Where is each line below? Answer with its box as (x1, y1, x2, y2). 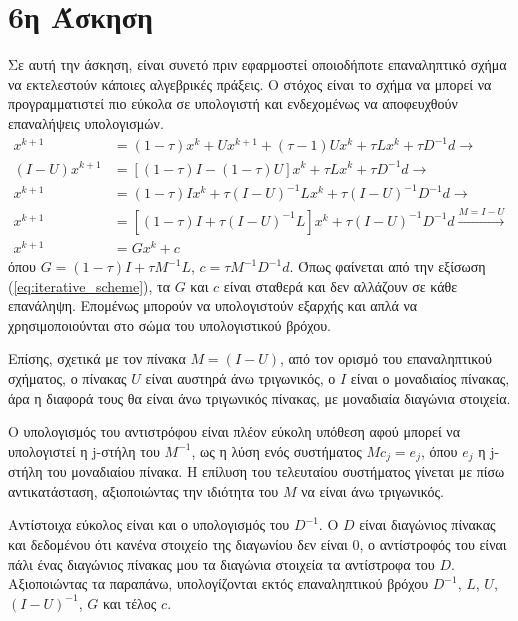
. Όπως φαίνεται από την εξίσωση (289, 256, 486, 277)
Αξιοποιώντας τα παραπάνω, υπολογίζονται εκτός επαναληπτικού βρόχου (8, 573, 429, 594)
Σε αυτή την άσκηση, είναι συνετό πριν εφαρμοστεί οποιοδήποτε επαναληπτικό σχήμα (8, 54, 507, 75)
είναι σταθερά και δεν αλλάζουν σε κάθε (223, 275, 458, 296)
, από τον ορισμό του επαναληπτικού (279, 348, 492, 369)
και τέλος (102, 592, 157, 613)
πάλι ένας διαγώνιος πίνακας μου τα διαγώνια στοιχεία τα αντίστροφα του (8, 553, 435, 574)
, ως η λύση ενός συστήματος (191, 440, 362, 461)
